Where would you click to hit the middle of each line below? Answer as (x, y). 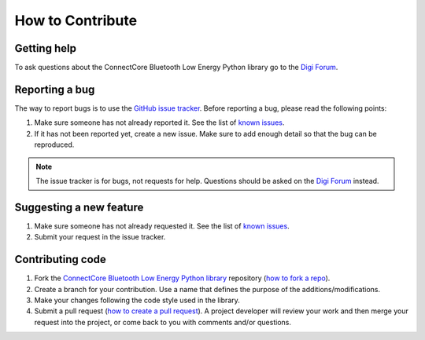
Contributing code (60, 260)
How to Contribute (76, 20)
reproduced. (54, 144)
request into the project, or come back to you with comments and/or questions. (163, 322)
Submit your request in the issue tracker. (100, 237)
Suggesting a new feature (79, 207)
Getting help (45, 48)
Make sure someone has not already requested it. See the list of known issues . (162, 226)
